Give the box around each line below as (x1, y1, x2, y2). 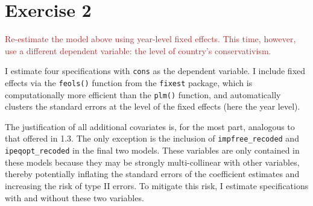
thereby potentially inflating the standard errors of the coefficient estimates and (5, 167, 300, 180)
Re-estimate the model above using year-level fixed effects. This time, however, (5, 33, 296, 45)
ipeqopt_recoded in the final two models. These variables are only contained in (5, 144, 300, 157)
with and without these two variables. (5, 191, 144, 204)
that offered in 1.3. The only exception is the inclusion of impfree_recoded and (5, 132, 299, 145)
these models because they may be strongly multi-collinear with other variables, (5, 155, 300, 168)
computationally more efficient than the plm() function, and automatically (5, 88, 281, 101)
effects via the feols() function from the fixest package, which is (5, 76, 253, 89)
